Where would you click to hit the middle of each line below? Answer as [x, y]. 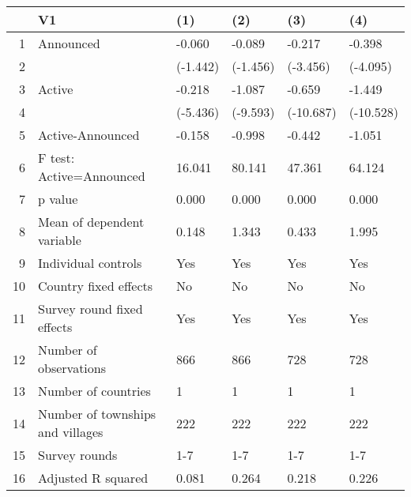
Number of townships [97, 414]
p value [58, 199]
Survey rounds [78, 455]
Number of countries [94, 391]
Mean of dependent [91, 222]
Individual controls [90, 263]
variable [60, 240]
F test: [57, 158]
